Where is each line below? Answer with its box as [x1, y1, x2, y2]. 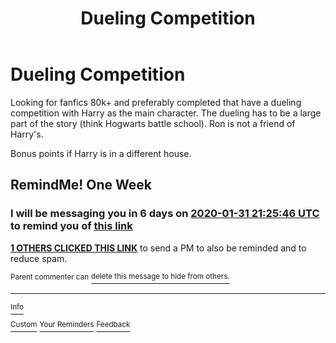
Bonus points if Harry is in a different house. [10, 147, 192, 159]
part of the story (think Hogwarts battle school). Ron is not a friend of [10, 117, 296, 129]
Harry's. [10, 128, 44, 140]
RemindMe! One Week [10, 177, 153, 194]
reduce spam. [10, 252, 68, 264]
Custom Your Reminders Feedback [10, 320, 131, 330]
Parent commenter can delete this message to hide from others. [10, 272, 230, 282]
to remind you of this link [10, 219, 133, 233]
